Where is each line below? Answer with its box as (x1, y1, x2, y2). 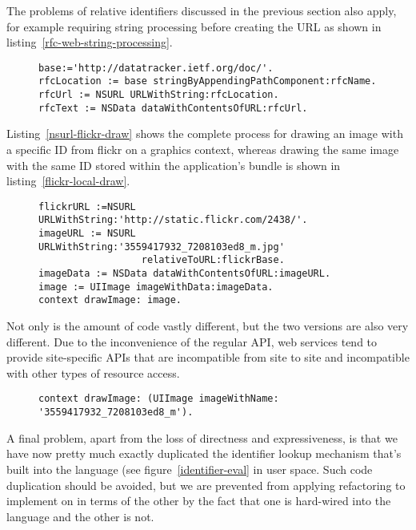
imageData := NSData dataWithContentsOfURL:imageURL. (38, 268, 331, 280)
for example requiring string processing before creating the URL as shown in (6, 18, 382, 34)
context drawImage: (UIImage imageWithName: (38, 393, 279, 405)
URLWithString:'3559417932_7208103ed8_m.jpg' (38, 241, 285, 253)
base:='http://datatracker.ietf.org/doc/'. (38, 62, 274, 74)
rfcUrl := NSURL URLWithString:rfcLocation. (38, 89, 279, 101)
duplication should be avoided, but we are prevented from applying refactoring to (6, 476, 406, 493)
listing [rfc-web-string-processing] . (6, 34, 173, 51)
